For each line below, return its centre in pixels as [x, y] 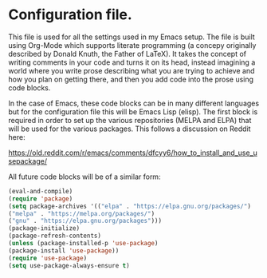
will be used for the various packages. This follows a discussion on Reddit [130, 129]
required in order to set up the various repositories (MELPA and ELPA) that [130, 120]
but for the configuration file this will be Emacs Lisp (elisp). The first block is [133, 111]
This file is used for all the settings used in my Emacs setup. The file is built [132, 37]
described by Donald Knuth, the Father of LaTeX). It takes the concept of [128, 54]
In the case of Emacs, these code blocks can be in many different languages [134, 103]
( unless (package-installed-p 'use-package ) [83, 244]
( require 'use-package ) [48, 258]
